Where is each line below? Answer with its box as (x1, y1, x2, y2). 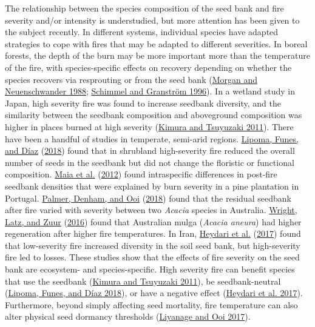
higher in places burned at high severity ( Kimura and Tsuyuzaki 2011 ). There (5, 120, 294, 133)
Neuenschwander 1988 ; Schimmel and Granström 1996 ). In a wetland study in (5, 85, 296, 97)
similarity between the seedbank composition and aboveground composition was (5, 108, 302, 121)
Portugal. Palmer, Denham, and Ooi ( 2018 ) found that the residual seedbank (5, 191, 291, 204)
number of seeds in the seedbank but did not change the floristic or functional (5, 156, 294, 168)
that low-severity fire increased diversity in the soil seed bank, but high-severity (5, 239, 300, 251)
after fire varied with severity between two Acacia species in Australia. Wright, (5, 203, 297, 216)
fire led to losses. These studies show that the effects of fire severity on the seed (5, 251, 300, 263)
